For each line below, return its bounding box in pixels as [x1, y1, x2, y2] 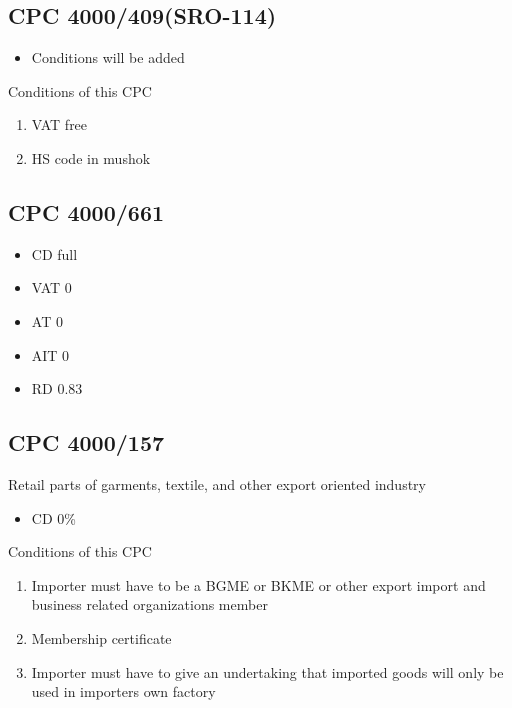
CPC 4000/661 [8, 196, 165, 227]
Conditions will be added [31, 47, 185, 68]
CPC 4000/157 [8, 427, 165, 458]
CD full [31, 243, 78, 264]
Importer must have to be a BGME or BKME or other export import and [31, 574, 486, 595]
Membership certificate [31, 627, 172, 648]
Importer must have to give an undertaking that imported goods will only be [31, 661, 504, 682]
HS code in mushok [31, 147, 151, 168]
